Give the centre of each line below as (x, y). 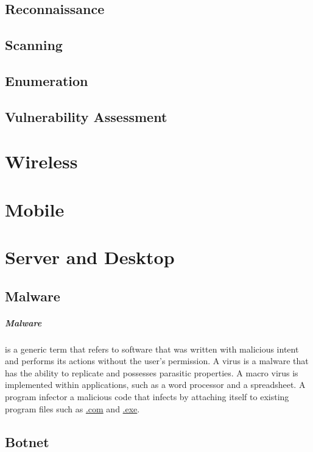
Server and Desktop (90, 257)
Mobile (35, 209)
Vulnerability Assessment (86, 116)
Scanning (34, 45)
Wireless (41, 161)
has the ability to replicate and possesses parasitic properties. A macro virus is (152, 372)
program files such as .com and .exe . (72, 408)
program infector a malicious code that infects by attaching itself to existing (147, 396)
